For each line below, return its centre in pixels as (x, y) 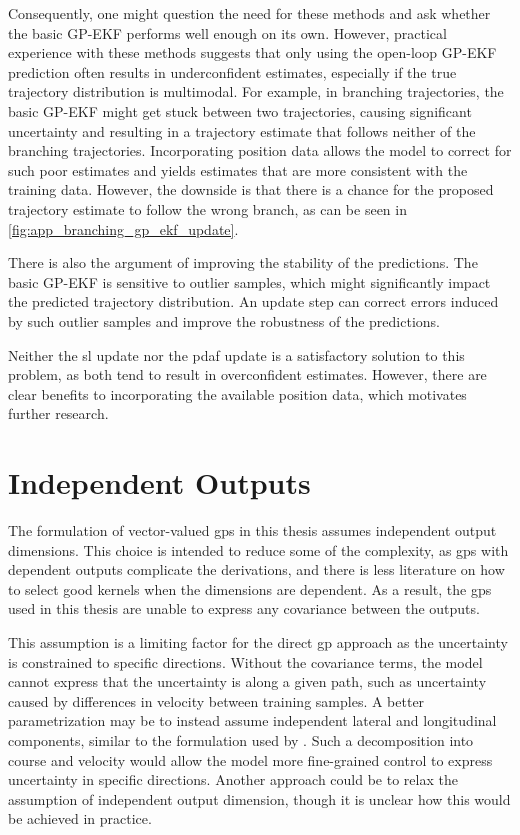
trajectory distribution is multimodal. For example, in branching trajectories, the (256, 91)
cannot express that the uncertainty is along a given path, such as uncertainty (247, 681)
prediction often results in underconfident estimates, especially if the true (232, 71)
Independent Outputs (159, 482)
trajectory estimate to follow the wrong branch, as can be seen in (207, 208)
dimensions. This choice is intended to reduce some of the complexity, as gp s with (258, 549)
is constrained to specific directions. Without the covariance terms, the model (245, 661)
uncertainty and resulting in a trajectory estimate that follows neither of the (242, 130)
